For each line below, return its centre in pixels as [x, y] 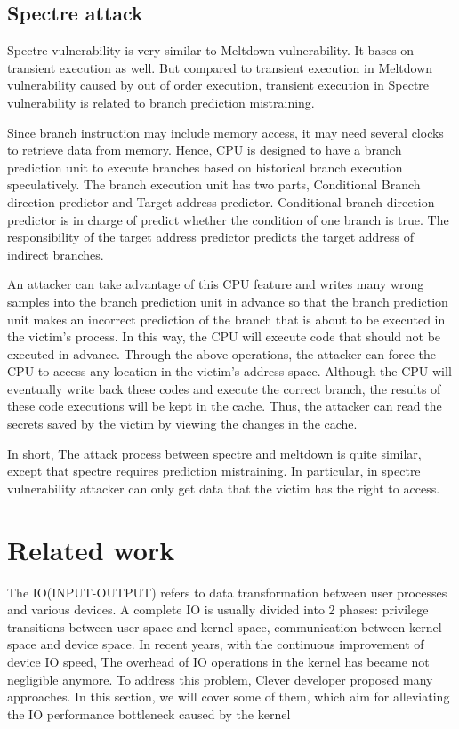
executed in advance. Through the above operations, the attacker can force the [222, 353]
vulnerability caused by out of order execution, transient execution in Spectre [218, 85]
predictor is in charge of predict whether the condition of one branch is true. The [228, 219]
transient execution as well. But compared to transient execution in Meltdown [220, 67]
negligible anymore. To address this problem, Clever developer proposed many [220, 679]
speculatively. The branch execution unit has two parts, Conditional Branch [214, 184]
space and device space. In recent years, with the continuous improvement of [216, 644]
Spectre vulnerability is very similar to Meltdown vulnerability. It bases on [211, 50]
